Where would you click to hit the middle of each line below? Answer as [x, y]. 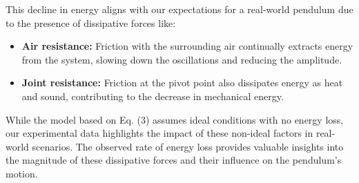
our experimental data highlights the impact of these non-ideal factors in [159, 133]
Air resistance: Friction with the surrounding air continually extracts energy [187, 46]
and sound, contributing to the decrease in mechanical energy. [153, 96]
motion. [22, 173]
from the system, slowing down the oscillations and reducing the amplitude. [182, 59]
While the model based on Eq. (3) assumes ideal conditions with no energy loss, [175, 119]
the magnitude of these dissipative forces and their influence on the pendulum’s [174, 160]
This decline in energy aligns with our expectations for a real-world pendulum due [179, 9]
